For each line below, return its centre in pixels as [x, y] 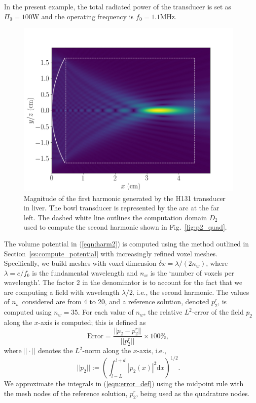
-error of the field [218, 312]
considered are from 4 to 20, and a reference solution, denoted [115, 302]
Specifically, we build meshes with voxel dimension [80, 263]
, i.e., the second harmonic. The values [191, 292]
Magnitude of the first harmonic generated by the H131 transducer [125, 198]
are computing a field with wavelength [62, 292]
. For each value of [106, 312]
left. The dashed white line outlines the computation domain [115, 217]
